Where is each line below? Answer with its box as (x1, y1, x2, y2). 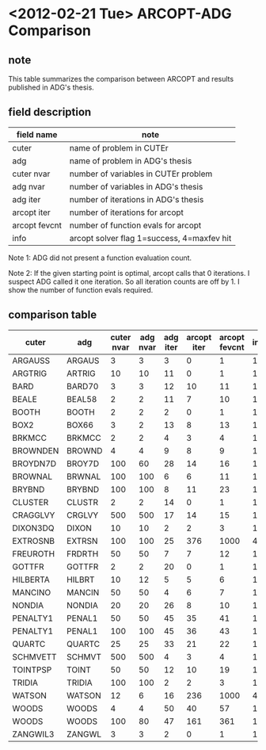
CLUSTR (66, 496, 99, 507)
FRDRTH (66, 548, 99, 559)
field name (16, 128, 58, 140)
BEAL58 (66, 393, 97, 404)
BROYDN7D (12, 457, 57, 469)
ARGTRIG (12, 368, 47, 379)
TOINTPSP (12, 664, 52, 675)
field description (8, 105, 92, 119)
